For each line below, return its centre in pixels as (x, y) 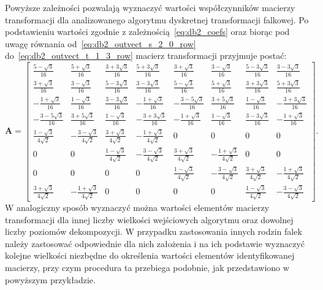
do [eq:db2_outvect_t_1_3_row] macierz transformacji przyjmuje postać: (146, 55)
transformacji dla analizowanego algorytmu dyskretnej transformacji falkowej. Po (157, 19)
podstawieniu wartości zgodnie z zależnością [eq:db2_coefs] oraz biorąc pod (147, 32)
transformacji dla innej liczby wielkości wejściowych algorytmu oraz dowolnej (149, 219)
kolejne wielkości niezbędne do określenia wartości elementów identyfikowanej (150, 255)
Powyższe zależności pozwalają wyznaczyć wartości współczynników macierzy (150, 7)
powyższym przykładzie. (50, 279)
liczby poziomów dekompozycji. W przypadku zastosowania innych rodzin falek (154, 231)
